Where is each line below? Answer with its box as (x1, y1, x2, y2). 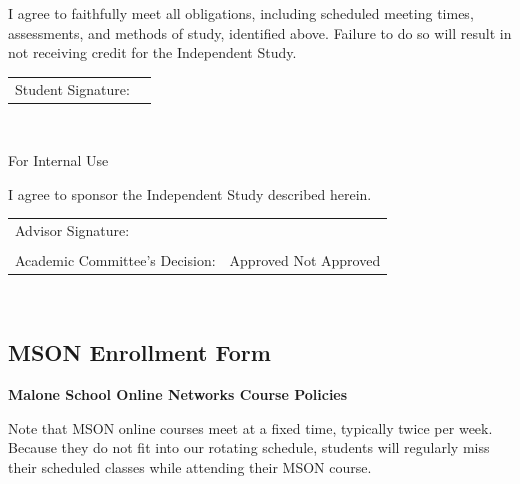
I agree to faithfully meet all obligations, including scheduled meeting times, (8, 3, 474, 23)
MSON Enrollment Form (8, 337, 271, 368)
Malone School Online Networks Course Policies (8, 384, 348, 405)
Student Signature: (15, 78, 130, 99)
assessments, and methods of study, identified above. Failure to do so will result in (8, 22, 512, 43)
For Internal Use (8, 150, 109, 171)
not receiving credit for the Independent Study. (8, 42, 297, 63)
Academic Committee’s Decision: (15, 250, 216, 271)
